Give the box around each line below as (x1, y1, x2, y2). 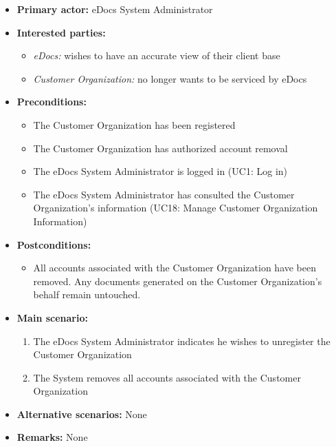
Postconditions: (16, 237, 91, 251)
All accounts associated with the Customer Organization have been (33, 260, 317, 275)
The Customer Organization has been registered (33, 117, 236, 132)
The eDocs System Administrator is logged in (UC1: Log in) (33, 164, 288, 178)
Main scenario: (16, 310, 88, 324)
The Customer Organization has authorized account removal (33, 141, 288, 155)
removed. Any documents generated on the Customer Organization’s (33, 273, 322, 288)
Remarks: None (16, 430, 88, 444)
